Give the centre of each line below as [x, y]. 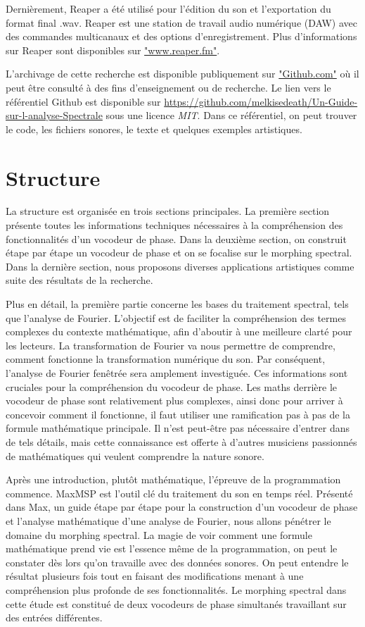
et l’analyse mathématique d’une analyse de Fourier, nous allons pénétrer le [168, 520]
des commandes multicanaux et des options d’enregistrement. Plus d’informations [181, 36]
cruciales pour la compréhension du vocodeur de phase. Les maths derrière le [172, 386]
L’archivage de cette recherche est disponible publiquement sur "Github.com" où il [182, 74]
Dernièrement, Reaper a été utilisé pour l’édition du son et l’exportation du [168, 8]
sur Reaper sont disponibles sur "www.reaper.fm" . [113, 50]
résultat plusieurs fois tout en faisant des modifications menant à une [155, 576]
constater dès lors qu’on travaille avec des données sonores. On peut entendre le [177, 562]
